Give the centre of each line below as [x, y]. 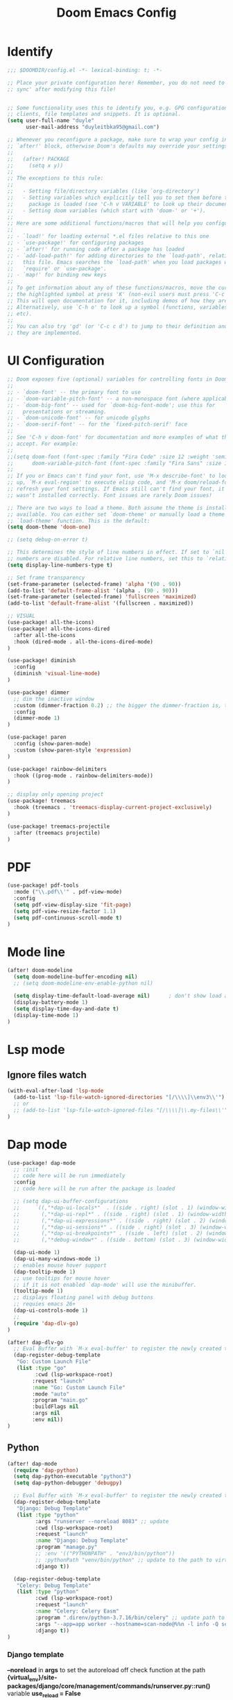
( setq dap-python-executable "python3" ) [72, 1477]
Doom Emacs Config [116, 13]
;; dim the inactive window [54, 699]
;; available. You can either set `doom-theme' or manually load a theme [116, 514]
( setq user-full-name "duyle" [51, 121]
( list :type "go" [42, 1368]
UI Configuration [56, 361]
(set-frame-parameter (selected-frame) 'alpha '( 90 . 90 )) [94, 584]
